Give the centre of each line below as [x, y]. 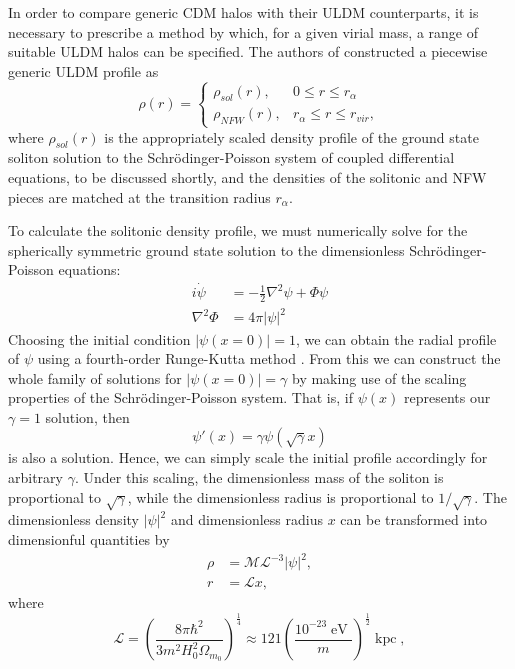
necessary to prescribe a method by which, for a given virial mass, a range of [243, 31]
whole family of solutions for [95, 377]
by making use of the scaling [379, 377]
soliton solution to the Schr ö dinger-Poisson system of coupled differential [231, 157]
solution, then [87, 416]
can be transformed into [414, 519]
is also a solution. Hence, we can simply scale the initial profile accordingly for [248, 457]
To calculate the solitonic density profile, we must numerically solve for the [238, 230]
